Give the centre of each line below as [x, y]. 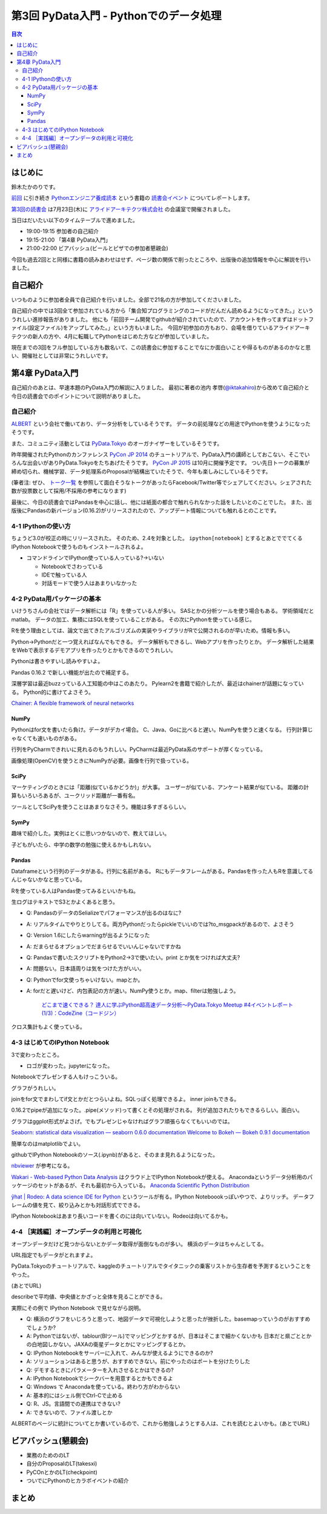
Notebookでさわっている [72, 566]
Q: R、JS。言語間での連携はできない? [73, 1404]
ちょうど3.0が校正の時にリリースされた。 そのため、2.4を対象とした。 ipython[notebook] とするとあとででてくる [157, 538]
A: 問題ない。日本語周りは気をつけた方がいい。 [85, 968]
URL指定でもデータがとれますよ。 [54, 1255]
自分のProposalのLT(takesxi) [62, 1464]
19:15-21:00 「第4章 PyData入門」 [69, 240]
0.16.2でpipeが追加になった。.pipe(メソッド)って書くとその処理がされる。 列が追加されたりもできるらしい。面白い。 [157, 1110]
